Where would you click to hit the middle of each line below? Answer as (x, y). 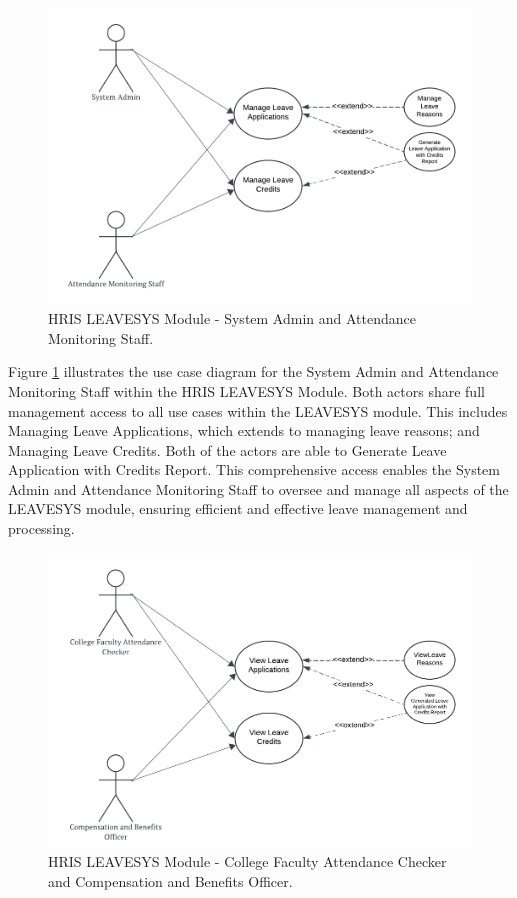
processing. (41, 528)
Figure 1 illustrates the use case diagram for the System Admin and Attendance (253, 371)
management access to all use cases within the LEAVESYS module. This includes (258, 410)
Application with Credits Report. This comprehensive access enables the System (254, 469)
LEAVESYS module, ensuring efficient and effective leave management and (238, 508)
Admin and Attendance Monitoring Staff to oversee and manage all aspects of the (258, 488)
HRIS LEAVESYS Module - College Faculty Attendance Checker (247, 861)
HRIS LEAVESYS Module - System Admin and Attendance (232, 318)
